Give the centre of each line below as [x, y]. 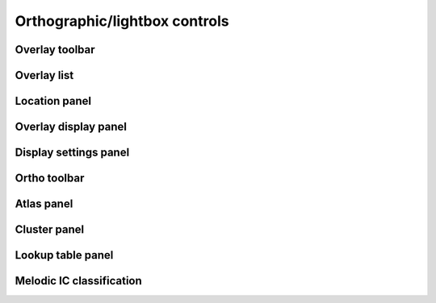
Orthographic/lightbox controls [122, 21]
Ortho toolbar [50, 178]
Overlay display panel [71, 127]
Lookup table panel [64, 255]
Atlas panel [44, 204]
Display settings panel [72, 153]
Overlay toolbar [55, 50]
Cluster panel [50, 230]
